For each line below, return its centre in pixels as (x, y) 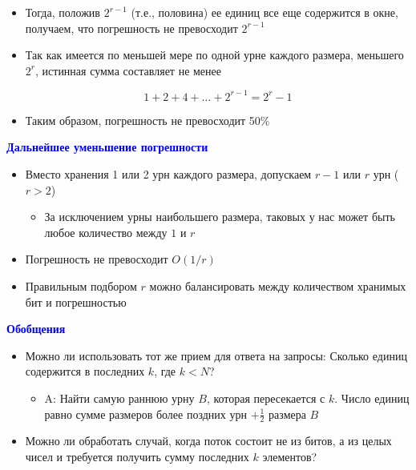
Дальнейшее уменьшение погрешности (107, 147)
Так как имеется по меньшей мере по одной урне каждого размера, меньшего (214, 55)
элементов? (290, 457)
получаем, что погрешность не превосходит (131, 28)
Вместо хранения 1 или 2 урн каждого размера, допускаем (168, 174)
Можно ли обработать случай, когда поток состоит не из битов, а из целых (208, 441)
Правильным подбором (81, 286)
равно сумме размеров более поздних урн (145, 414)
